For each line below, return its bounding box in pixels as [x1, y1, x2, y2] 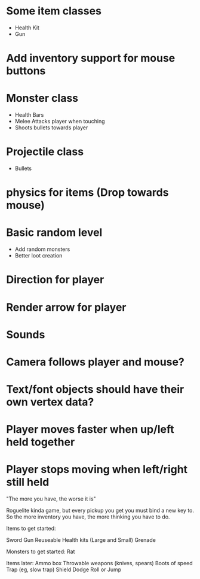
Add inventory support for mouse [6, 51, 176, 65]
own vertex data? [6, 395, 94, 409]
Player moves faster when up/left [6, 423, 174, 436]
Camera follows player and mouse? [6, 355, 185, 369]
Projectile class [6, 145, 84, 159]
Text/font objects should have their [6, 383, 184, 396]
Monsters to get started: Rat [6, 548, 75, 555]
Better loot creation [14, 252, 63, 259]
